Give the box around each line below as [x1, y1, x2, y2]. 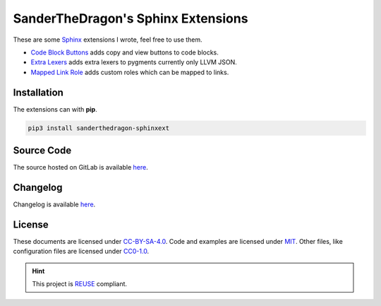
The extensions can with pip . [13, 105, 98, 113]
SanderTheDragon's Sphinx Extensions [13, 11, 248, 26]
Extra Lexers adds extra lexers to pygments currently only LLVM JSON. [30, 58, 238, 66]
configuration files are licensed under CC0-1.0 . [13, 247, 150, 256]
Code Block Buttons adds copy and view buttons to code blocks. [30, 48, 219, 57]
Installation [13, 86, 64, 98]
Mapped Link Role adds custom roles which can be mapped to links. [30, 68, 229, 76]
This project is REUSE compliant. [32, 280, 127, 288]
